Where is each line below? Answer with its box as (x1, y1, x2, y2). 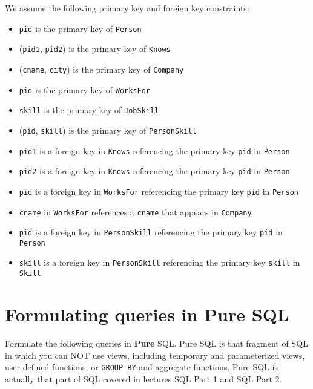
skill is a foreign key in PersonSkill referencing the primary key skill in (19, 256, 300, 269)
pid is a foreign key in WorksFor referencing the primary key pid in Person (19, 185, 298, 197)
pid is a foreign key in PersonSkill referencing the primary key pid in (19, 226, 283, 238)
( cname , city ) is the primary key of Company (19, 62, 184, 75)
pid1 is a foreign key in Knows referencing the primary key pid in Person (19, 144, 290, 157)
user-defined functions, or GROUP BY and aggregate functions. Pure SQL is (5, 361, 278, 373)
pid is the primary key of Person (19, 22, 142, 34)
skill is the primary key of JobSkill (19, 103, 159, 116)
